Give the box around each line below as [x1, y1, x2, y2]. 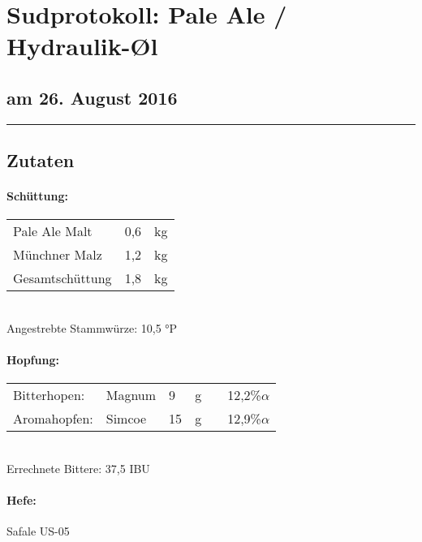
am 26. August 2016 [6, 84, 178, 110]
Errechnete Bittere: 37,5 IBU [6, 459, 150, 476]
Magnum [105, 385, 157, 405]
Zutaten [6, 148, 75, 173]
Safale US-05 [6, 523, 70, 540]
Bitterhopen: [13, 385, 85, 405]
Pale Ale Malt [13, 222, 93, 241]
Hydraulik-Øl [6, 29, 158, 62]
